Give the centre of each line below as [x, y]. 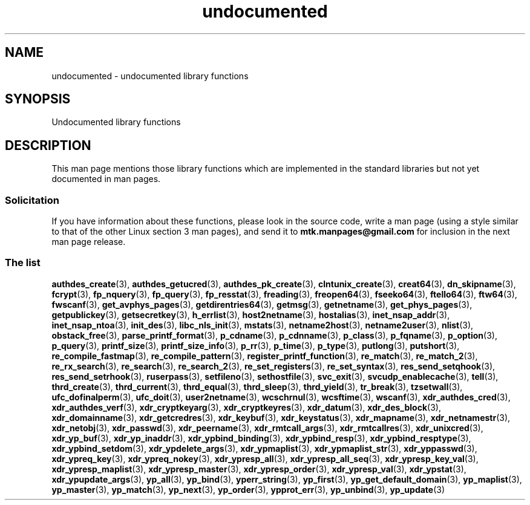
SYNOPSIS [38, 99]
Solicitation [32, 200]
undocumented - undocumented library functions [150, 76]
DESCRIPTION [48, 145]
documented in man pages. [106, 179]
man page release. [89, 242]
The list [23, 263]
